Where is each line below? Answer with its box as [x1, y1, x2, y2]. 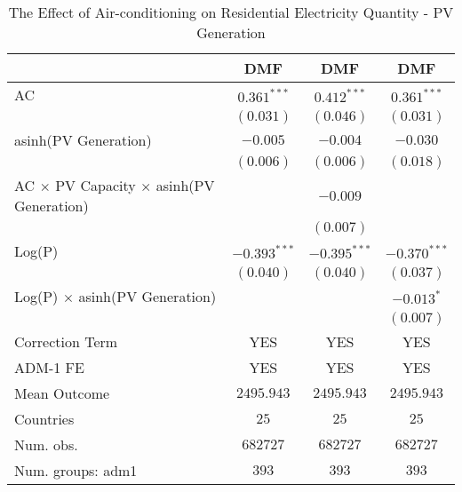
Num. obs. [14, 434, 78, 455]
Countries [14, 409, 75, 429]
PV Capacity [55, 175, 136, 195]
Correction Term [14, 331, 118, 352]
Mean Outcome [14, 383, 110, 403]
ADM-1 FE [14, 357, 84, 377]
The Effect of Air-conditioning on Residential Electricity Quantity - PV [8, 2, 454, 22]
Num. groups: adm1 [14, 460, 138, 480]
